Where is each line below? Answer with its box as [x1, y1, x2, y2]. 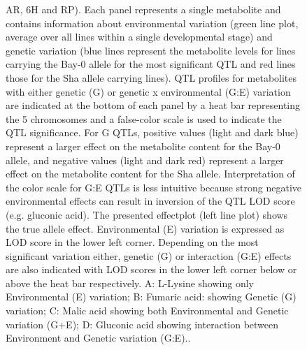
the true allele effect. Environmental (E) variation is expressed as [6, 221, 285, 235]
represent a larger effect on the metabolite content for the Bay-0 [6, 138, 280, 153]
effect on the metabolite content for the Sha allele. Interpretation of [6, 166, 295, 181]
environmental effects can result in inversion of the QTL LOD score [6, 194, 295, 208]
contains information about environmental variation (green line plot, [6, 15, 299, 30]
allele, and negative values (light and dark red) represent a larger [6, 152, 284, 167]
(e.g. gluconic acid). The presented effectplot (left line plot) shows [6, 207, 288, 221]
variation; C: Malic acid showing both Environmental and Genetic [6, 303, 289, 318]
